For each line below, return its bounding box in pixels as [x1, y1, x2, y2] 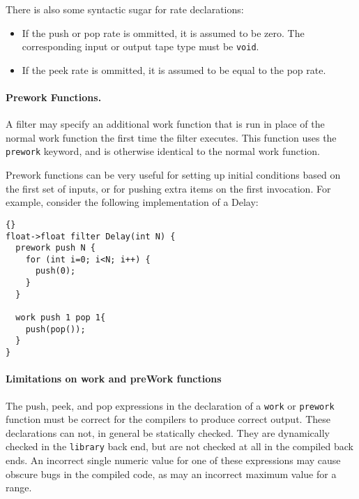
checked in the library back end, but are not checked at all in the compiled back [6, 439, 353, 454]
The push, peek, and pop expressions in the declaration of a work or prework [6, 398, 335, 412]
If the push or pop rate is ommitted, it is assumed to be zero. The [22, 25, 305, 40]
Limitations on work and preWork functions [6, 371, 222, 386]
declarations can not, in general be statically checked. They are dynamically [6, 425, 330, 440]
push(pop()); [25, 324, 86, 334]
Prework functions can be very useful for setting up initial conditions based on [6, 167, 341, 182]
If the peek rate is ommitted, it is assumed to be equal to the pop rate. [22, 62, 326, 77]
